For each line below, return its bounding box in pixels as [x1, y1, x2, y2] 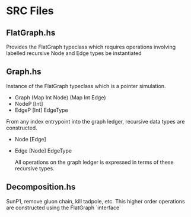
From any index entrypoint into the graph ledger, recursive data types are [6, 118, 185, 125]
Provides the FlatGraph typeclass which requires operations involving [6, 43, 176, 50]
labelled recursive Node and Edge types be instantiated [6, 50, 142, 57]
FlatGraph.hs [6, 28, 56, 38]
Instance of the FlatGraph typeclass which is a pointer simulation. [6, 82, 166, 89]
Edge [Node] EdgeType [14, 147, 72, 154]
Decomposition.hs [6, 182, 76, 192]
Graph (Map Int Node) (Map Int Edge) [14, 93, 106, 101]
